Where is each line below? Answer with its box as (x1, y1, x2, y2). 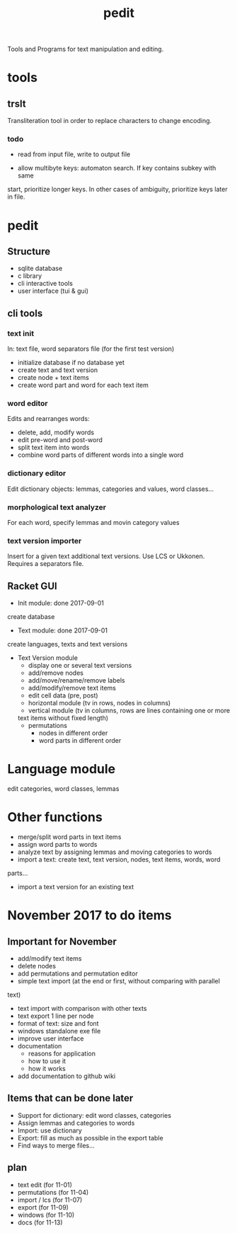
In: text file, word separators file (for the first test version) (7, 345, 175, 353)
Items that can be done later (7, 1092, 134, 1104)
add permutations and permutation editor (17, 969, 138, 978)
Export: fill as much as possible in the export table (17, 1133, 164, 1142)
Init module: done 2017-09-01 (17, 599, 105, 608)
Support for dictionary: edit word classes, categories (17, 1111, 172, 1119)
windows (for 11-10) (17, 1210, 75, 1219)
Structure (7, 245, 51, 257)
